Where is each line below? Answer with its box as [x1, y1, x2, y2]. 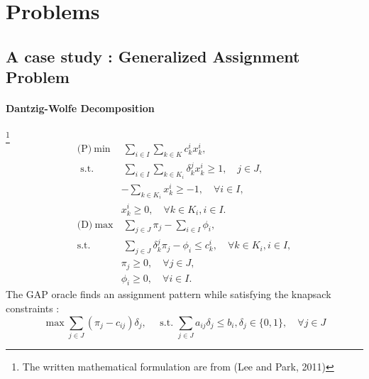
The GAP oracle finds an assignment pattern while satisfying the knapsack [6, 287, 331, 302]
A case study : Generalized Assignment [6, 45, 300, 67]
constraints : [6, 301, 60, 316]
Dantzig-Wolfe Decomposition [6, 101, 155, 116]
